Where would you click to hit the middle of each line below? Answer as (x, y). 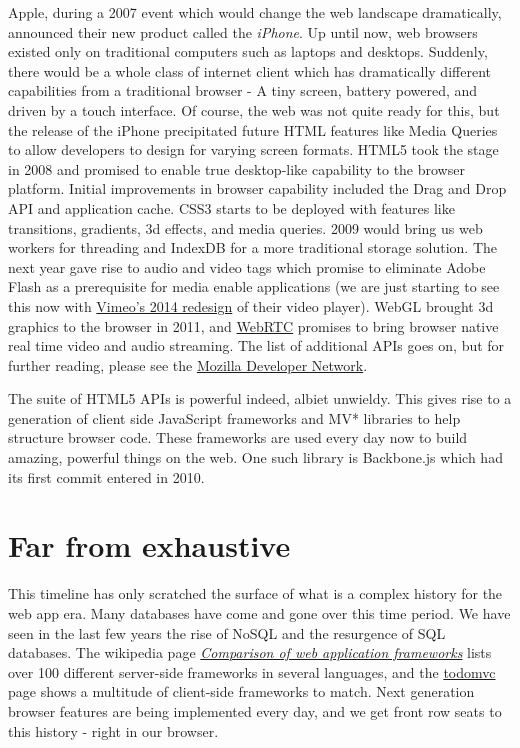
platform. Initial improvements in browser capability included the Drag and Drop (257, 188)
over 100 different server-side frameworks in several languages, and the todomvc (252, 671)
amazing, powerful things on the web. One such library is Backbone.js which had (255, 457)
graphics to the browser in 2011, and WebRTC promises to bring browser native (253, 325)
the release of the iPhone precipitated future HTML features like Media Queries (253, 129)
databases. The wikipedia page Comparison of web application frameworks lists (250, 652)
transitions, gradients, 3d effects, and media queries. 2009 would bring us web (245, 227)
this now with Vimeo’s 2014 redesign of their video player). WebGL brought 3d (251, 305)
